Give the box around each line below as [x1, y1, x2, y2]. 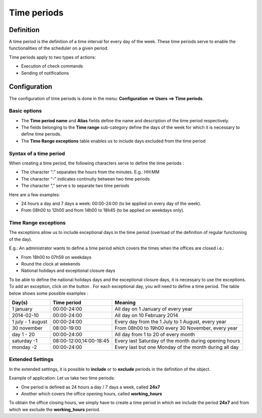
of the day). [9, 236, 33, 242]
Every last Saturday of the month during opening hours [115, 337, 240, 344]
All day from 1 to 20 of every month [115, 331, 195, 337]
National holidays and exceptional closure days [21, 268, 115, 274]
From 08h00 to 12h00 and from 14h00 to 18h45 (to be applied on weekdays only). [21, 207, 184, 213]
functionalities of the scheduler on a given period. [9, 45, 109, 51]
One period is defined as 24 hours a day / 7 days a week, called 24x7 [21, 384, 160, 390]
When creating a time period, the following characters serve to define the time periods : [9, 160, 184, 166]
